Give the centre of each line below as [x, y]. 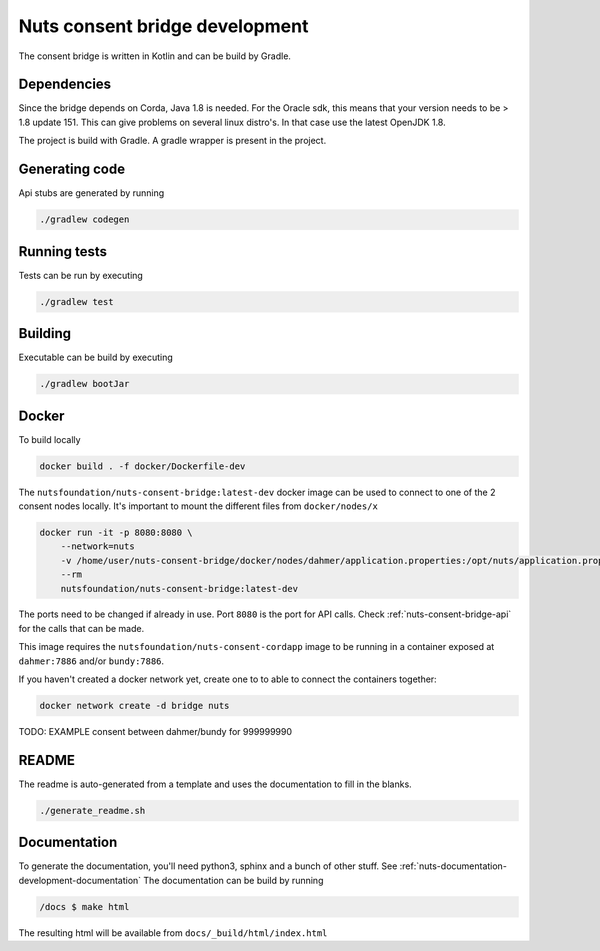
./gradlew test [76, 301]
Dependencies [65, 84]
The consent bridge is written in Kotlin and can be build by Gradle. [155, 56]
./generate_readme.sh [92, 810]
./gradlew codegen [84, 219]
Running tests [63, 251]
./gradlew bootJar [84, 384]
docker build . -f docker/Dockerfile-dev [142, 466]
